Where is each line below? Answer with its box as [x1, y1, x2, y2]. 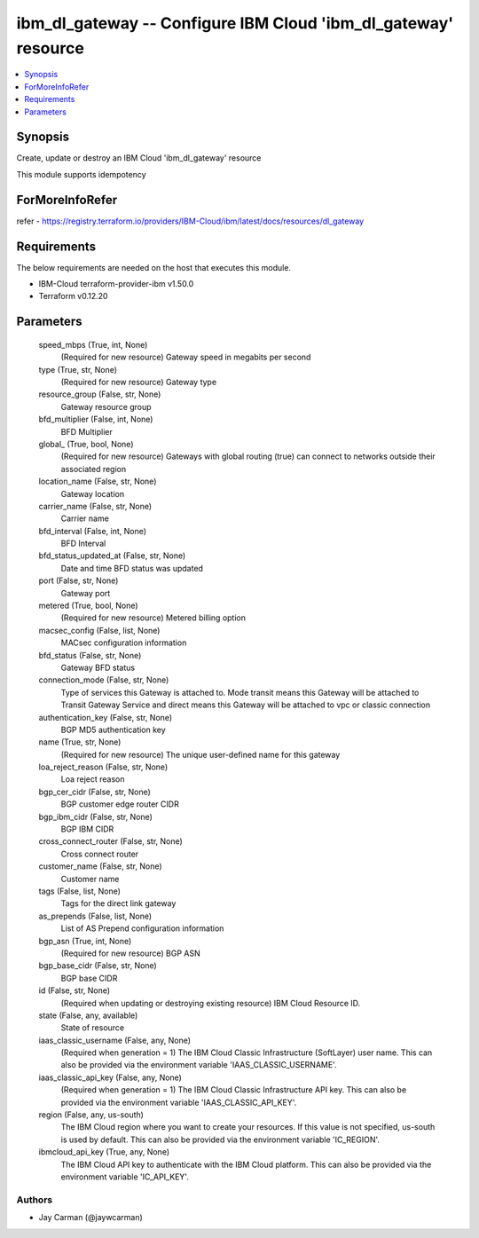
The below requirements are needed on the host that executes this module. [16, 262, 292, 272]
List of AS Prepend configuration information [60, 923, 224, 934]
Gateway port [60, 587, 111, 598]
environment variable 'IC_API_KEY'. [60, 1171, 190, 1182]
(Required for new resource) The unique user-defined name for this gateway [60, 749, 341, 760]
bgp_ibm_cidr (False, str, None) [38, 811, 153, 822]
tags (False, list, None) [38, 886, 122, 896]
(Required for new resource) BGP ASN [60, 948, 200, 958]
